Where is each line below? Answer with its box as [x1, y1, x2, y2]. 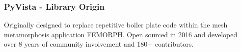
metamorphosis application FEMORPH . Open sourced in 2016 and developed [4, 29, 238, 39]
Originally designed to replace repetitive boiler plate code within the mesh [4, 20, 228, 30]
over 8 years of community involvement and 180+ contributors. [4, 39, 194, 49]
